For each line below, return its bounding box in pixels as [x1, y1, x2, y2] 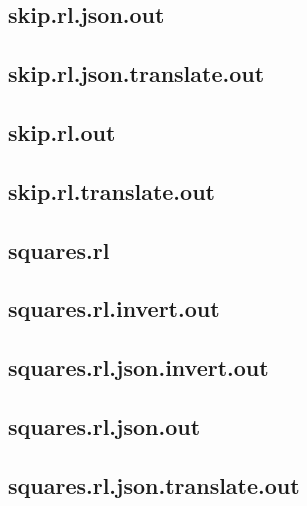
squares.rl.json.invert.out [8, 352, 269, 383]
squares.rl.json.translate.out [8, 469, 300, 500]
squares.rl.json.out [8, 410, 201, 441]
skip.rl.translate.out [8, 175, 215, 206]
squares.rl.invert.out [8, 293, 220, 324]
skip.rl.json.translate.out [8, 58, 265, 89]
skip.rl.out [8, 116, 116, 147]
